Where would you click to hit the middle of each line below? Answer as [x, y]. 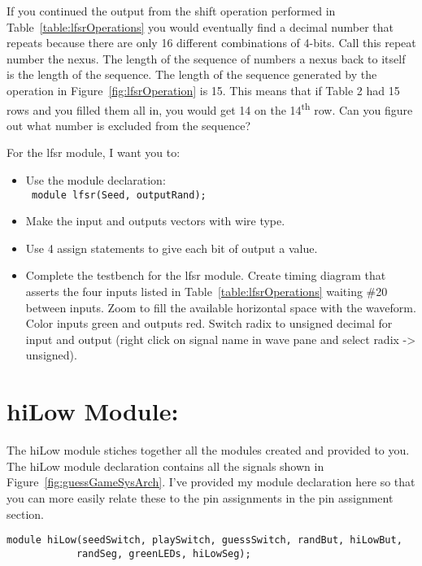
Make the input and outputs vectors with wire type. [155, 221]
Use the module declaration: [96, 180]
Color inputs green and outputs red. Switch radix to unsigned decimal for [209, 323]
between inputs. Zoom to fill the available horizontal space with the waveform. [221, 307]
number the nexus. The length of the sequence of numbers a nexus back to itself [206, 58]
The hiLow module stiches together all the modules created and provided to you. [208, 450]
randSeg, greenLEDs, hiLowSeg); [163, 553]
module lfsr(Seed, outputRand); [119, 195]
